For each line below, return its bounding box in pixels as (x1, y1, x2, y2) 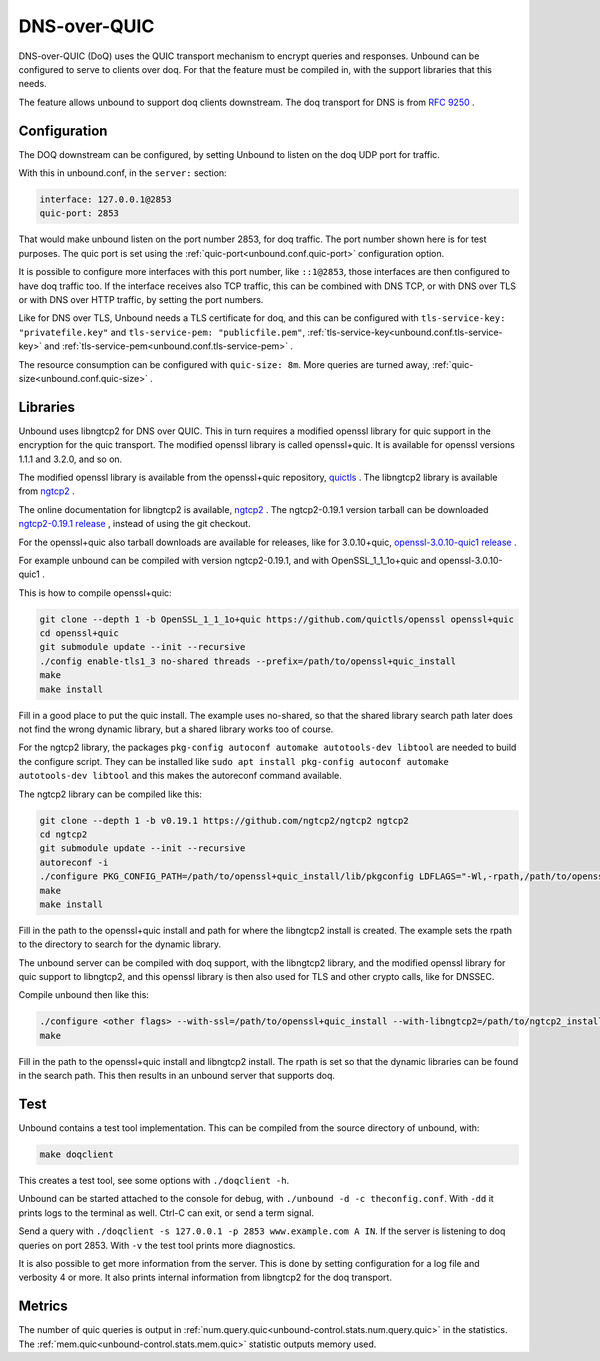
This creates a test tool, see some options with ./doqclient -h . (18, 1175, 290, 1187)
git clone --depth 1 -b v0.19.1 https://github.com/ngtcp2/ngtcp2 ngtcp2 (39, 815, 409, 826)
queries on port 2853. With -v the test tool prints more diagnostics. (18, 1239, 296, 1251)
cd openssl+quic (39, 628, 120, 639)
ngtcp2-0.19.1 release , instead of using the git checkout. (18, 518, 251, 530)
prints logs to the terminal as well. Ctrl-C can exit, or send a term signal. (18, 1206, 315, 1219)
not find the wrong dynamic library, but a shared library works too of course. (18, 723, 334, 735)
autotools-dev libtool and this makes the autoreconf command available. (18, 770, 342, 782)
